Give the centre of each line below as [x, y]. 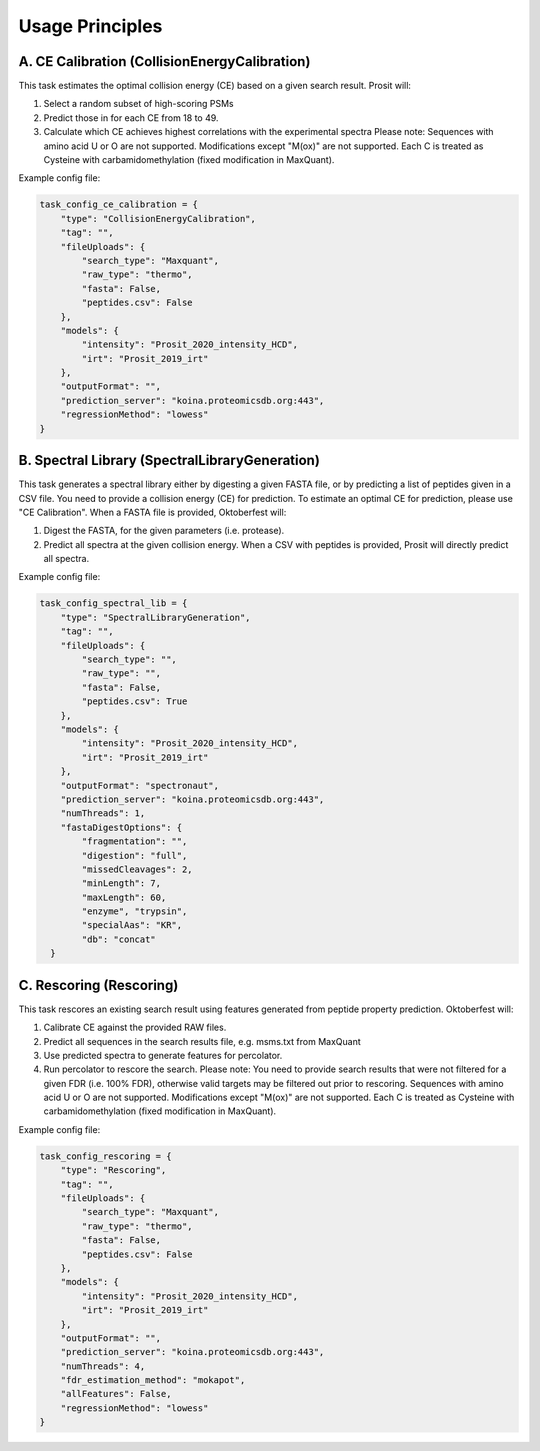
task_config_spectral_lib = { [113, 603]
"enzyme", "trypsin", [134, 911]
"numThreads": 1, [103, 813]
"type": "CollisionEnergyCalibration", [158, 218]
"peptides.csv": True [134, 701]
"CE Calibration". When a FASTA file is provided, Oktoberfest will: [152, 512]
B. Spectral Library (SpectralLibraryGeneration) [169, 460]
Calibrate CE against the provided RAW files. [135, 1027]
